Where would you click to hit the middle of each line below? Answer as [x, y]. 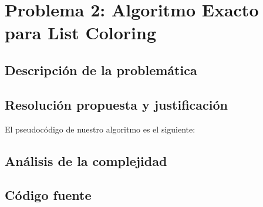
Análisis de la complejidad [86, 160]
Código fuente [48, 195]
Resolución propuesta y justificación [116, 104]
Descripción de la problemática [101, 69]
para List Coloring [81, 33]
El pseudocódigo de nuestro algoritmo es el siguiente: [100, 129]
